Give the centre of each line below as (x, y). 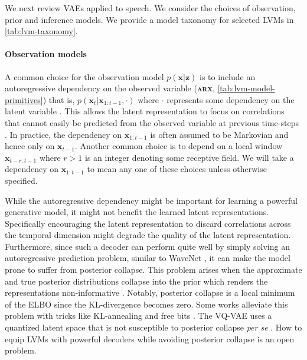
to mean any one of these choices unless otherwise (177, 169)
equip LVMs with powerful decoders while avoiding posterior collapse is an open (150, 338)
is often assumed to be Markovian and (219, 134)
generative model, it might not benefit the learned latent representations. (137, 212)
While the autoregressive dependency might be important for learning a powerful (151, 200)
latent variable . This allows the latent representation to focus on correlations (145, 111)
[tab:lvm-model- (246, 88)
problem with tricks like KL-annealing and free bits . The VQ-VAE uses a (138, 316)
